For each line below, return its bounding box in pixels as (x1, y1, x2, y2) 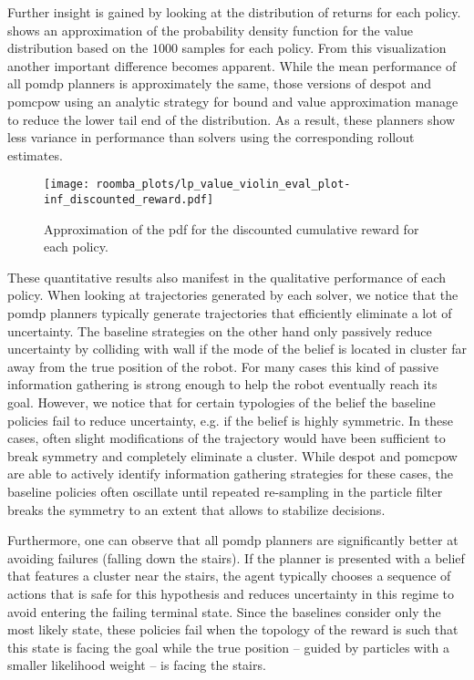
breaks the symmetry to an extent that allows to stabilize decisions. (7, 500, 386, 519)
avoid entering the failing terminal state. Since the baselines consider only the (7, 602, 441, 621)
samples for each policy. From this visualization (181, 38, 447, 57)
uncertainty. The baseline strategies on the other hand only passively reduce (7, 321, 432, 340)
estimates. (7, 145, 63, 164)
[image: (44, 178, 90, 191)
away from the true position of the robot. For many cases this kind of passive (7, 356, 438, 376)
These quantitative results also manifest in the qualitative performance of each (7, 267, 447, 286)
